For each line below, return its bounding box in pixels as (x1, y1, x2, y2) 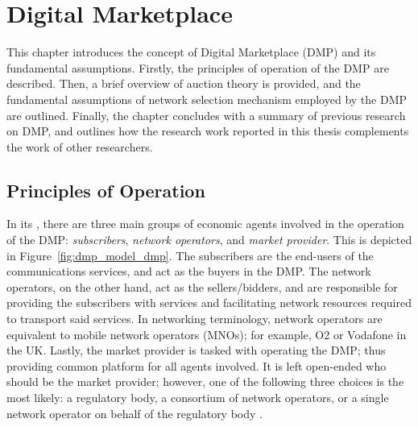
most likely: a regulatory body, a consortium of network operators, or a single (6, 389, 389, 406)
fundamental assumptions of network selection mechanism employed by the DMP (6, 90, 408, 107)
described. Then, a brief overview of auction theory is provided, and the (6, 75, 361, 92)
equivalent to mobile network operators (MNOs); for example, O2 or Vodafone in (6, 325, 407, 342)
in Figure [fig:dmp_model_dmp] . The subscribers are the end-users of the (6, 247, 374, 263)
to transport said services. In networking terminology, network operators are (6, 310, 383, 327)
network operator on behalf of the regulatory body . (6, 404, 263, 421)
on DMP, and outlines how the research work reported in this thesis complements (6, 122, 409, 139)
